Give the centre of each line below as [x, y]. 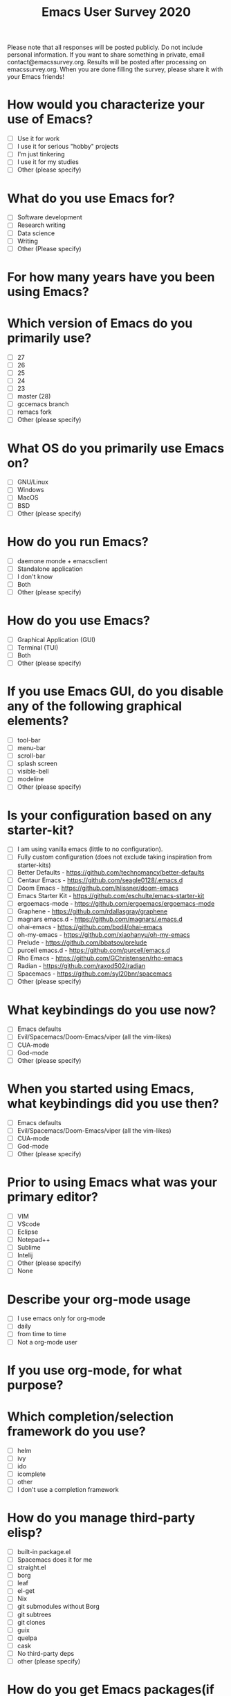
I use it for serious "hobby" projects [68, 147]
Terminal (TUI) [38, 647]
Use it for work [38, 138]
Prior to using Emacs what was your [112, 1182]
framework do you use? [77, 1431]
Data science [36, 233]
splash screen [37, 764]
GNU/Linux [33, 482]
